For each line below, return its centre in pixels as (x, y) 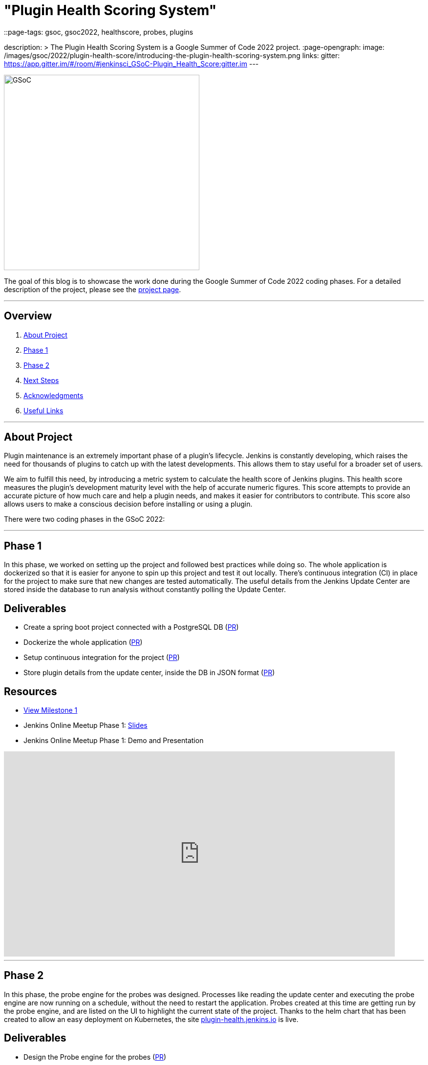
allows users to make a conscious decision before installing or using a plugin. (128, 504)
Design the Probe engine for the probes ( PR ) (95, 1057)
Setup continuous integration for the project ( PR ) (102, 658)
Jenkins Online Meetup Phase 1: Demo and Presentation (114, 740)
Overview (28, 316)
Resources (31, 691)
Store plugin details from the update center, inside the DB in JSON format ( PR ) (149, 673)
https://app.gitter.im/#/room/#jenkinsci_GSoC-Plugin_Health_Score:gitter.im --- (131, 64)
